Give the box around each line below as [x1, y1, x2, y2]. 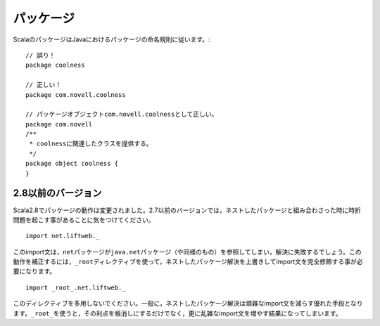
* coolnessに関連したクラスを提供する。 [29, 140, 153, 148]
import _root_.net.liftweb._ [25, 283, 126, 292]
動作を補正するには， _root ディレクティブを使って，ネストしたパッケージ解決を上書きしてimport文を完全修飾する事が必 [13, 257, 363, 266]
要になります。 [13, 267, 56, 275]
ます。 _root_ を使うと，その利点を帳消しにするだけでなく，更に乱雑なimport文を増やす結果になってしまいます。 [13, 309, 342, 318]
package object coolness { [25, 159, 119, 168]
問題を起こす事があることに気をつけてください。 [13, 215, 155, 224]
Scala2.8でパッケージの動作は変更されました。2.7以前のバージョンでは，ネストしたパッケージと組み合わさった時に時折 [13, 206, 362, 214]
